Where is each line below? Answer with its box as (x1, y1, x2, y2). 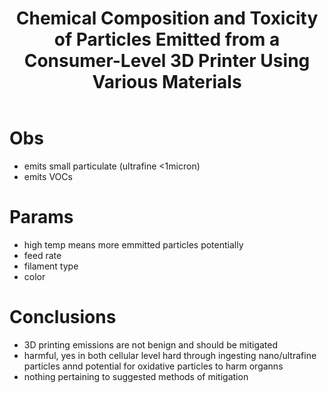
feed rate (23, 249, 62, 261)
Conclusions (9, 306, 117, 329)
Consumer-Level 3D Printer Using (23, 50, 311, 72)
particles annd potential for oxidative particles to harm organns (23, 360, 284, 372)
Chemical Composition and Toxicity (15, 7, 319, 30)
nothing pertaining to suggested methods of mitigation (23, 370, 249, 382)
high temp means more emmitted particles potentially (23, 238, 244, 251)
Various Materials (92, 71, 242, 94)
